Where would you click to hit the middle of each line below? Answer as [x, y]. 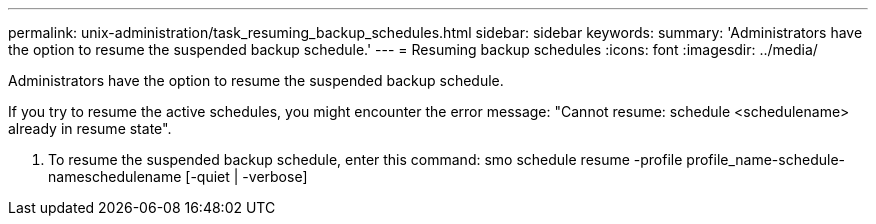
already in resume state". [90, 128]
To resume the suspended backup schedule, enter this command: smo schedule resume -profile [365, 159]
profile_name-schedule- [765, 159]
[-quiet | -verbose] [246, 176]
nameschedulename [115, 176]
